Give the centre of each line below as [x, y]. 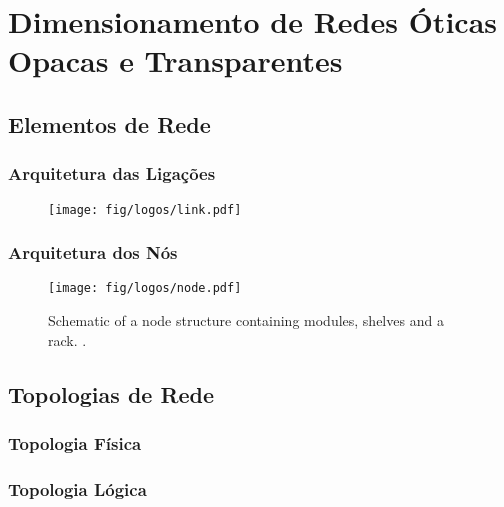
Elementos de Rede [109, 123]
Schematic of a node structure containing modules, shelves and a [246, 320]
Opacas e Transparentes [175, 60]
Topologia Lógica [77, 488]
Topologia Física [75, 442]
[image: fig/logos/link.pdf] [145, 209]
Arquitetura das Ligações [112, 173]
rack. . [67, 339]
